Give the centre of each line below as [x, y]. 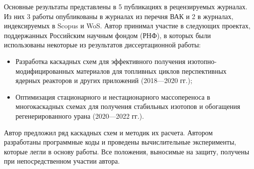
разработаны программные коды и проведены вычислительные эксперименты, [120, 142]
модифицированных [45, 71]
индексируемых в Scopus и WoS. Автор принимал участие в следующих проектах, [127, 26]
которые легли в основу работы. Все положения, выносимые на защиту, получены [127, 151]
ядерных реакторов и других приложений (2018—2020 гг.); [104, 80]
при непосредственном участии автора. [62, 161]
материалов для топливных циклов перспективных [151, 71]
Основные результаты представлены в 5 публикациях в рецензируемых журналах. [126, 6]
